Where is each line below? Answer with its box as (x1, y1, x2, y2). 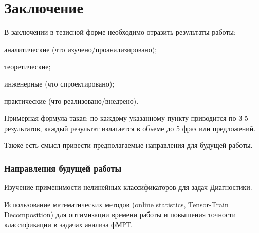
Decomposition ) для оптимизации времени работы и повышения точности (4, 209, 236, 220)
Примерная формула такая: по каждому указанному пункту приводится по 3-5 (4, 113, 248, 123)
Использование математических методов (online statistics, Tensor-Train (4, 199, 229, 209)
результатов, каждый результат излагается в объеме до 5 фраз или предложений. (4, 122, 256, 133)
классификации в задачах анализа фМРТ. (4, 219, 133, 229)
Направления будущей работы (4, 161, 122, 174)
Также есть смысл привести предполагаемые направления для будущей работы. (4, 140, 253, 151)
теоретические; (4, 61, 51, 72)
